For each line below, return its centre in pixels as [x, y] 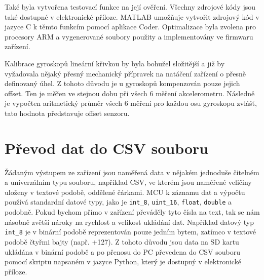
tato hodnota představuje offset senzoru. [67, 113]
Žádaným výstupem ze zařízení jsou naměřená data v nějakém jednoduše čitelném [132, 172]
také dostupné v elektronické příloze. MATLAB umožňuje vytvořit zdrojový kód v [132, 16]
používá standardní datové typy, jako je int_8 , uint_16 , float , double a [118, 202]
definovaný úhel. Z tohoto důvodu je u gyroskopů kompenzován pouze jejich [122, 83]
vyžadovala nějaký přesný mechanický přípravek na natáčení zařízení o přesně [125, 73]
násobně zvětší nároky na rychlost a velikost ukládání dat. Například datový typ [129, 222]
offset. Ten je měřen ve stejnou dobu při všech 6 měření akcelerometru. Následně [130, 93]
